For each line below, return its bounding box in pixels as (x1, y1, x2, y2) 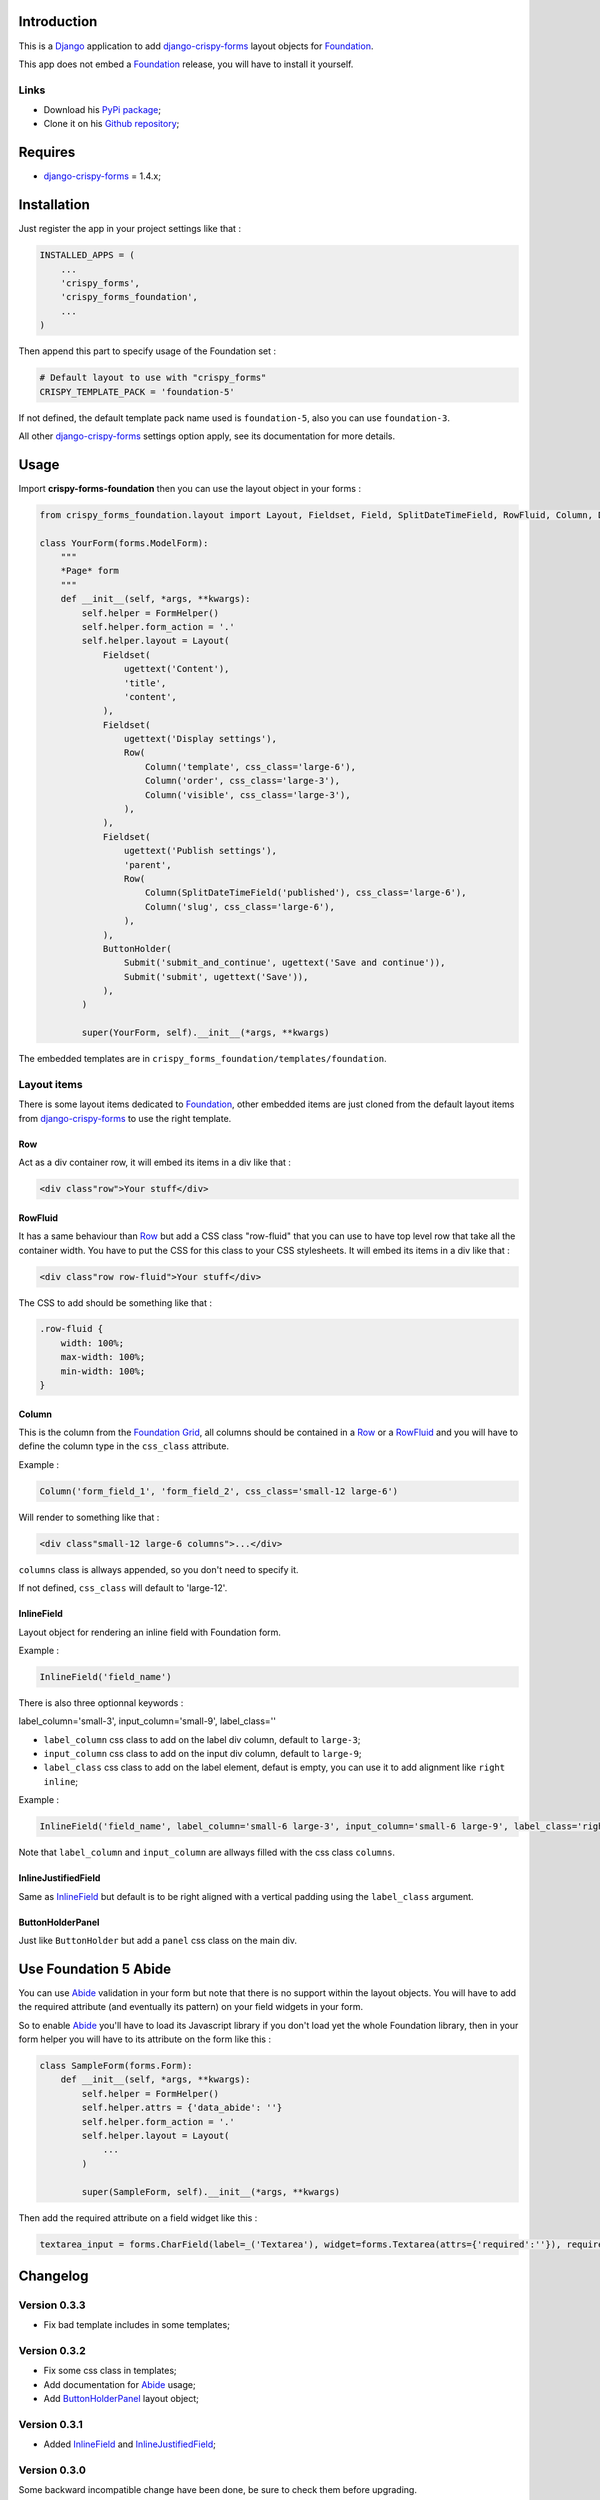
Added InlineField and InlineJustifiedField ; (43, 2438, 217, 2450)
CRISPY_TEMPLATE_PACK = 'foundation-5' (39, 386, 235, 397)
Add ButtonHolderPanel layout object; (43, 2393, 200, 2405)
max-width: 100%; (60, 1351, 146, 1363)
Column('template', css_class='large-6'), (145, 761, 357, 772)
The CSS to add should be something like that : (18, 1296, 212, 1309)
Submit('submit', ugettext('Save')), (123, 971, 309, 982)
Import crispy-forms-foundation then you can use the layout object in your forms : (18, 482, 362, 494)
